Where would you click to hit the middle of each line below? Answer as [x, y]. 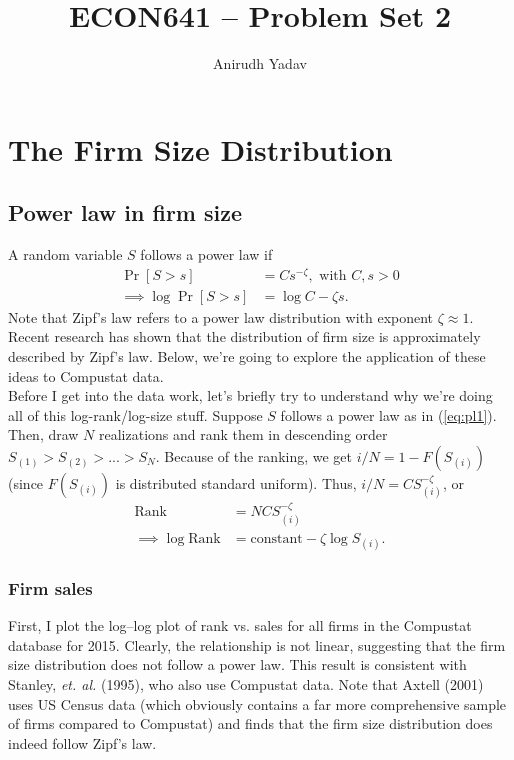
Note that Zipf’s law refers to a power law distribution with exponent [221, 316]
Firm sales [50, 587]
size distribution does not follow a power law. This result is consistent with [237, 664]
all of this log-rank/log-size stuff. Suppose [135, 414]
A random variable [65, 254]
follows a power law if [206, 254]
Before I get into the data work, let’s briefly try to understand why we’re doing [250, 395]
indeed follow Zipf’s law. [82, 742]
